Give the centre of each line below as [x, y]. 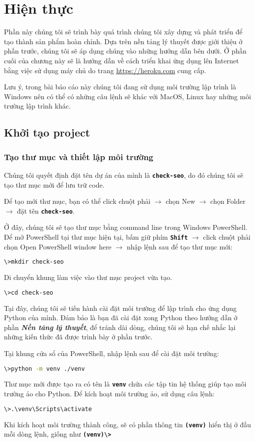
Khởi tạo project [47, 132]
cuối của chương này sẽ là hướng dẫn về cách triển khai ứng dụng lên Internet [122, 60]
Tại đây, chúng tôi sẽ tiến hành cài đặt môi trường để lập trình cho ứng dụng [120, 308]
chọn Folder [228, 201]
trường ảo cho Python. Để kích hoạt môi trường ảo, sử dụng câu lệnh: [109, 394]
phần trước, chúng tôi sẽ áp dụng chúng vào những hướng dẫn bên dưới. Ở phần [125, 51]
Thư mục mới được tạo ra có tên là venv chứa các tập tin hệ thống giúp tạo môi [125, 384]
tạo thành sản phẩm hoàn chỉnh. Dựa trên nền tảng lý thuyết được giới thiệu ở [123, 41]
